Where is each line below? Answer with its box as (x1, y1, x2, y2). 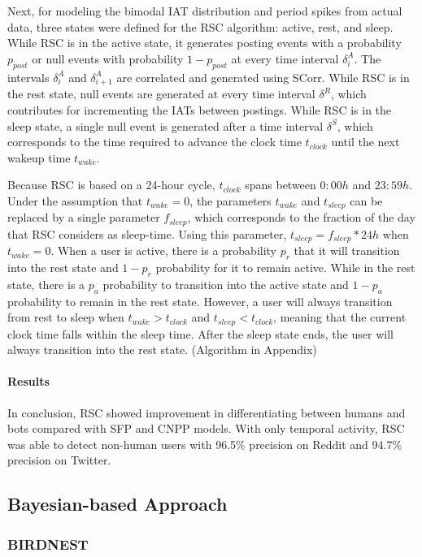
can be (350, 192, 383, 209)
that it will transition (294, 242, 400, 259)
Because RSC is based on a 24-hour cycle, (7, 176, 215, 193)
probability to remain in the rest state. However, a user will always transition (7, 292, 393, 309)
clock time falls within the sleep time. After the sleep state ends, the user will (7, 325, 394, 342)
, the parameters (189, 192, 272, 209)
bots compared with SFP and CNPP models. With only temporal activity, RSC (7, 420, 405, 437)
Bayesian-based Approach (7, 491, 228, 516)
